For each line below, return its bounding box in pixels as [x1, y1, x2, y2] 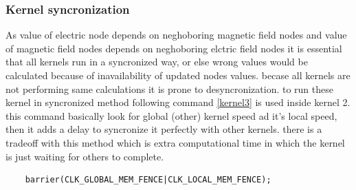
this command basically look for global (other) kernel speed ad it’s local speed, [5, 108, 337, 123]
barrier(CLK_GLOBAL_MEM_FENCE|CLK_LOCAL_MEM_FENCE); [25, 175, 271, 185]
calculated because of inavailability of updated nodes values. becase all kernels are [5, 68, 351, 82]
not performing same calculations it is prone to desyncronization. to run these [5, 81, 333, 96]
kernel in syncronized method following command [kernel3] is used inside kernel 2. [5, 95, 351, 109]
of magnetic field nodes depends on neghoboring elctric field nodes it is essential [5, 41, 342, 55]
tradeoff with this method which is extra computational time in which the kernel [5, 135, 345, 149]
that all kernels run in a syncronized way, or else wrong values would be [5, 54, 308, 69]
